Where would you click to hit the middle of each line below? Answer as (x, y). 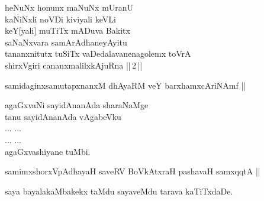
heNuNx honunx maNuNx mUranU (69, 7)
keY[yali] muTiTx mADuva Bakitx (67, 30)
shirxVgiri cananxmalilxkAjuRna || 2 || (74, 65)
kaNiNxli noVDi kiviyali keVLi (60, 19)
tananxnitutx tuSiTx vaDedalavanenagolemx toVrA (98, 54)
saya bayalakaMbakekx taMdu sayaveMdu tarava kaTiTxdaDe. (119, 191)
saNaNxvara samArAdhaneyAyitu (66, 42)
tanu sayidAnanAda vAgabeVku (63, 116)
